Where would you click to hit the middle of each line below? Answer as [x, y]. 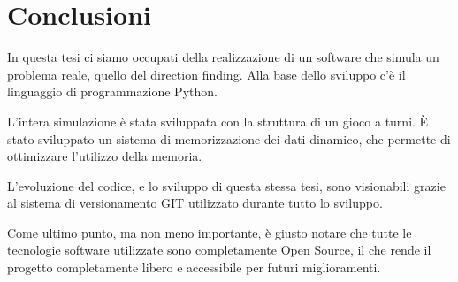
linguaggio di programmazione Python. [112, 91]
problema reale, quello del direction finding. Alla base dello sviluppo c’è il [206, 74]
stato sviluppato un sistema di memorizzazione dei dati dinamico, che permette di [229, 138]
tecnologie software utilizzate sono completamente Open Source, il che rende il [219, 250]
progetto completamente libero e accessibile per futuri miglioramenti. [194, 267]
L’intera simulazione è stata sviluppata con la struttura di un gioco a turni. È [218, 121]
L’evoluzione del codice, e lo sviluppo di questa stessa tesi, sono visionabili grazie [226, 185]
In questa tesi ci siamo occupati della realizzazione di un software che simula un [223, 57]
